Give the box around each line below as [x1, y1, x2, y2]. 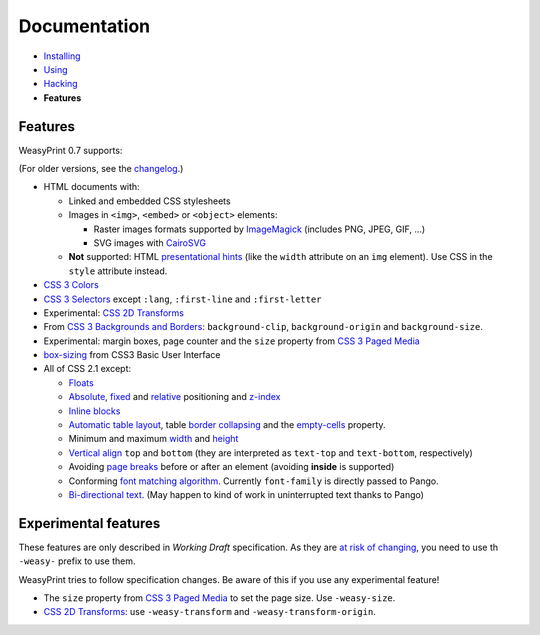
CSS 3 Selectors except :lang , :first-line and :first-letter [43, 293, 322, 305]
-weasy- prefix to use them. [18, 555, 136, 567]
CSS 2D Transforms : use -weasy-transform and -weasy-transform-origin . [43, 606, 377, 618]
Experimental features [18, 515, 161, 532]
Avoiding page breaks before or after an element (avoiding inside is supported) [68, 461, 395, 473]
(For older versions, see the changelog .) [18, 163, 184, 175]
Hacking [43, 78, 79, 90]
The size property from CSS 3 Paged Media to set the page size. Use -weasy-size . [43, 592, 396, 604]
